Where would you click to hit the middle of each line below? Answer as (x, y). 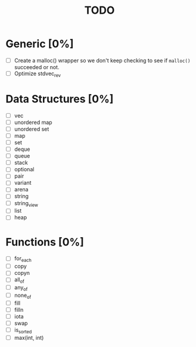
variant (23, 183)
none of (23, 296)
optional (24, 169)
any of (21, 288)
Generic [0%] (40, 44)
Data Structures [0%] (60, 99)
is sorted (23, 330)
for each (23, 259)
